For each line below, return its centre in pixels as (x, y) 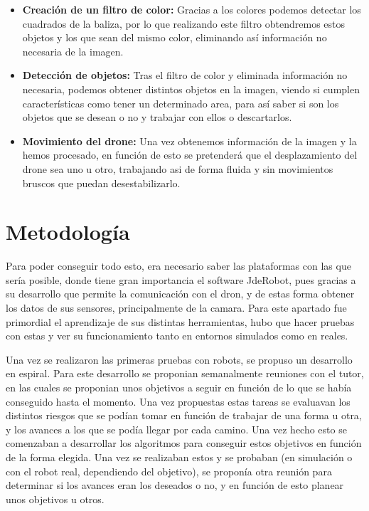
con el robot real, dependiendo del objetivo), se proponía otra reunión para (169, 471)
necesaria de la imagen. (73, 51)
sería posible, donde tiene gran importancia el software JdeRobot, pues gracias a (181, 279)
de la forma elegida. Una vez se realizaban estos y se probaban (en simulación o (179, 457)
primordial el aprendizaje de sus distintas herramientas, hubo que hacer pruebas (180, 321)
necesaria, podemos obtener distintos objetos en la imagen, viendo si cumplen (191, 89)
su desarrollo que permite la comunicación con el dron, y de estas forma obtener (180, 294)
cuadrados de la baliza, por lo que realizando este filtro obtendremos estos (184, 23)
